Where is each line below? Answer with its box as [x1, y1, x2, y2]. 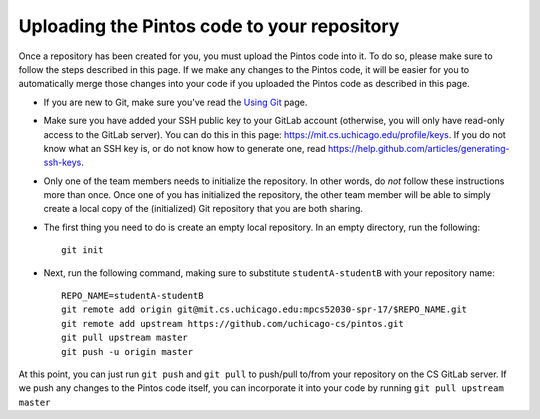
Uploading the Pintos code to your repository [18, 15, 400, 37]
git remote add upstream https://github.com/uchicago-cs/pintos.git [61, 318, 404, 329]
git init [61, 245, 104, 256]
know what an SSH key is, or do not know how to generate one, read [43, 142, 326, 154]
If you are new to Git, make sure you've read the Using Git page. [43, 96, 308, 108]
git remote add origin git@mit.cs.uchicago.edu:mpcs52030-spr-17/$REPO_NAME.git [61, 304, 468, 315]
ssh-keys [43, 156, 82, 169]
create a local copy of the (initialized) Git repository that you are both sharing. [43, 203, 364, 215]
